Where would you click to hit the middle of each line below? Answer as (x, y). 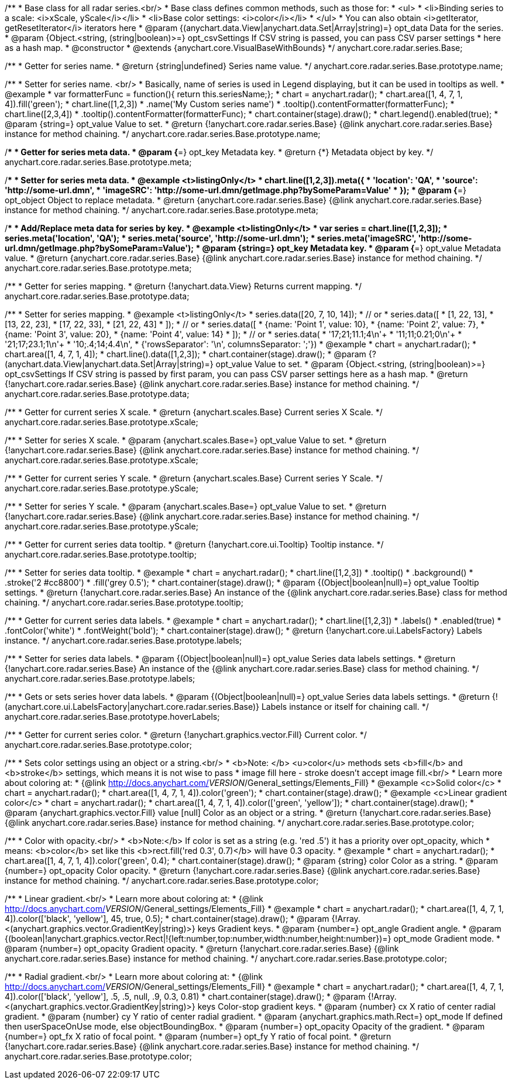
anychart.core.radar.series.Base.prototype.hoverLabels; (112, 717)
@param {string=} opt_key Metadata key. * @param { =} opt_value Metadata (352, 248)
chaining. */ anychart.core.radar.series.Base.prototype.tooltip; (124, 602)
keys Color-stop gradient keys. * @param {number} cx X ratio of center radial (346, 1006)
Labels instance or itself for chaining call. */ (345, 707)
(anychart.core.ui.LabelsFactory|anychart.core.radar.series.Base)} (132, 707)
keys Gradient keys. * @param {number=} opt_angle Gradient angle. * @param (349, 929)
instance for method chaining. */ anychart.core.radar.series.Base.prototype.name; (163, 134)
